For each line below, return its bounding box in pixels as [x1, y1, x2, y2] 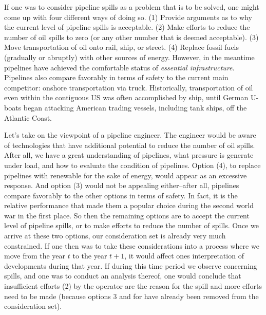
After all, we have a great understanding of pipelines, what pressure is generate [4, 150, 254, 160]
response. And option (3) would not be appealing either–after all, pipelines [4, 180, 239, 191]
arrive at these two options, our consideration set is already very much [4, 230, 226, 241]
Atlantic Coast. [4, 112, 52, 123]
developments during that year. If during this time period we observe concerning [4, 260, 257, 271]
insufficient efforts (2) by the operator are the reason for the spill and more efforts [4, 281, 262, 291]
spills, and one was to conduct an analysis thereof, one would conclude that [4, 270, 241, 281]
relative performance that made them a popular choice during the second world [4, 200, 254, 211]
